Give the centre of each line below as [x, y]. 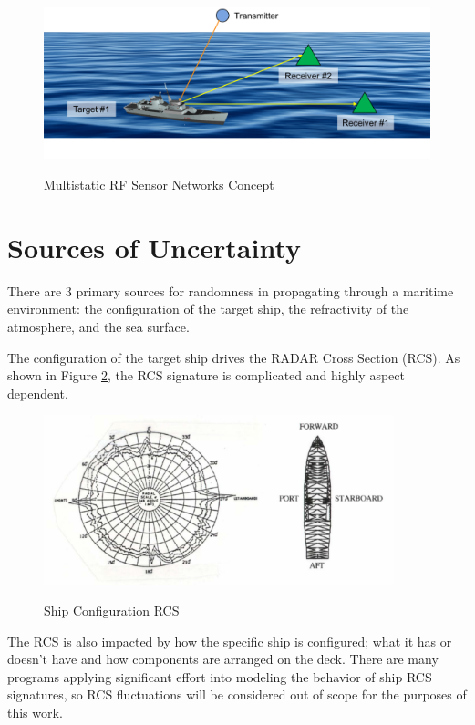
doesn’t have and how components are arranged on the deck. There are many [223, 659]
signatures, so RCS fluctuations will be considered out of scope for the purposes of [237, 694]
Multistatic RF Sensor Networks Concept [159, 185]
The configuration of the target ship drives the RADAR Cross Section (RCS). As [234, 357]
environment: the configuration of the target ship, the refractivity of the [208, 309]
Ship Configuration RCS [112, 610]
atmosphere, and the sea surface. [98, 326]
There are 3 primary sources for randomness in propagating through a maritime [231, 290]
